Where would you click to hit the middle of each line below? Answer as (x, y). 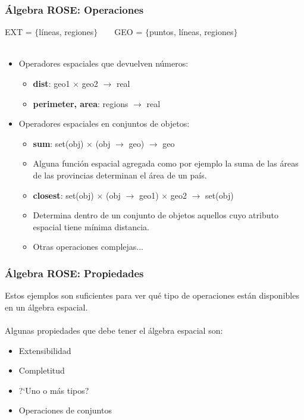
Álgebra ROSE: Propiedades (74, 273)
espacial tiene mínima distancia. (91, 226)
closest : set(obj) (63, 195)
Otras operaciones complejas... (88, 247)
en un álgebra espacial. (46, 307)
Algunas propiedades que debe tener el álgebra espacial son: (114, 330)
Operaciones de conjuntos (65, 410)
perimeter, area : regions (81, 103)
